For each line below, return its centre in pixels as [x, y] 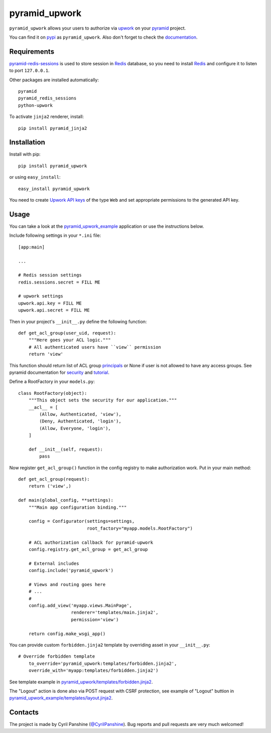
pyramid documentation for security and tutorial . [59, 372]
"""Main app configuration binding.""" [78, 507]
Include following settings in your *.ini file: [55, 235]
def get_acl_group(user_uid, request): [67, 333]
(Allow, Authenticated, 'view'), [80, 414]
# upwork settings [41, 296]
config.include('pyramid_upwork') [71, 570]
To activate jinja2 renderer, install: [46, 117]
